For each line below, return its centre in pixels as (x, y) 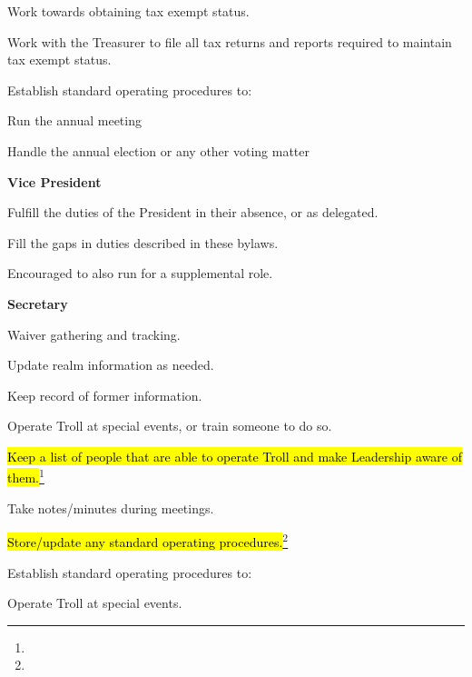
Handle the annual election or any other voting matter (159, 150)
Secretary (38, 303)
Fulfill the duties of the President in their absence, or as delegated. (193, 212)
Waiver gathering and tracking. (94, 334)
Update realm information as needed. (111, 365)
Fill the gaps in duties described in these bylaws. (143, 242)
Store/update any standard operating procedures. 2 (148, 540)
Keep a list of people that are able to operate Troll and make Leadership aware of (235, 456)
